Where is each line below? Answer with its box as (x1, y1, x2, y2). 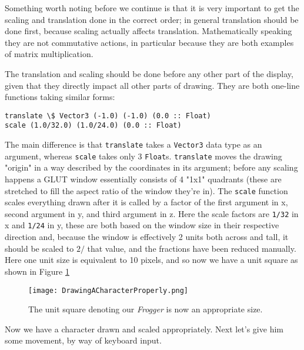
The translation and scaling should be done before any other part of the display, (5, 67, 293, 79)
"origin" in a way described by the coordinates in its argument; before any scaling (5, 161, 298, 174)
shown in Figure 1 (5, 265, 69, 277)
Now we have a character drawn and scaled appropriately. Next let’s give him (5, 322, 283, 335)
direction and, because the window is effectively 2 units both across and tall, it (5, 231, 289, 243)
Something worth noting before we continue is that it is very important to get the (5, 2, 299, 14)
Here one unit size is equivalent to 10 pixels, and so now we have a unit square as (5, 254, 298, 266)
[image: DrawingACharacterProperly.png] (28, 286, 189, 295)
